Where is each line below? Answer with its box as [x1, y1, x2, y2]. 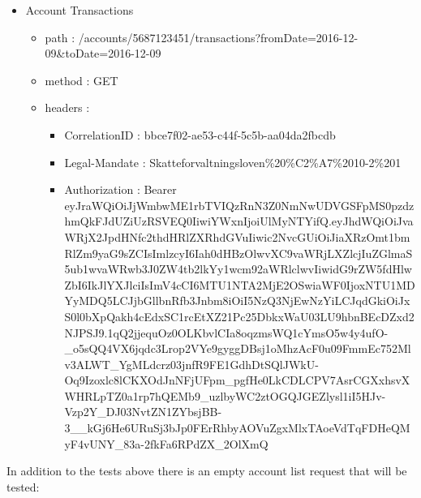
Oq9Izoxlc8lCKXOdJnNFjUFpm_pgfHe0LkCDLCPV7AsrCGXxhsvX [64, 371, 410, 389]
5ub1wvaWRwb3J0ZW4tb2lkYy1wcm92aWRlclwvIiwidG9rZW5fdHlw [64, 260, 412, 277]
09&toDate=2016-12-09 [45, 45, 161, 62]
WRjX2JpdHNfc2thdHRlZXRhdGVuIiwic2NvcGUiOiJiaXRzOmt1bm [64, 228, 410, 245]
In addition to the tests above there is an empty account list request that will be [6, 462, 407, 479]
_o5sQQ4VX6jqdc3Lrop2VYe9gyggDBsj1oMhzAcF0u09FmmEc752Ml [64, 340, 411, 357]
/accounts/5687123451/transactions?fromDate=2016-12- [78, 28, 359, 45]
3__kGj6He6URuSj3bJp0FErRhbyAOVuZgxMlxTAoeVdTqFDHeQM [64, 419, 410, 436]
